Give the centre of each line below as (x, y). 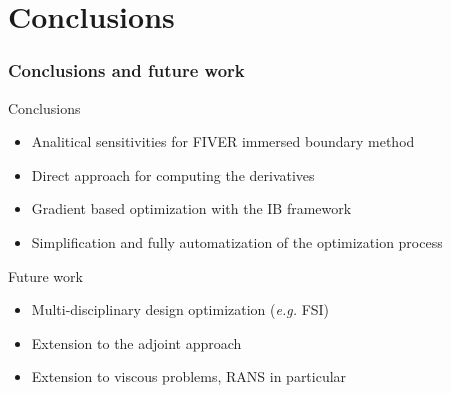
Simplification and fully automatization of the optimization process (237, 241)
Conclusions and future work (126, 70)
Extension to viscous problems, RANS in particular (189, 376)
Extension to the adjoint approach (136, 342)
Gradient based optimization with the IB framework (191, 208)
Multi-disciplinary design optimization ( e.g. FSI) (180, 309)
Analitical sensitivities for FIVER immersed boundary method (223, 141)
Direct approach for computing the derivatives (173, 174)
